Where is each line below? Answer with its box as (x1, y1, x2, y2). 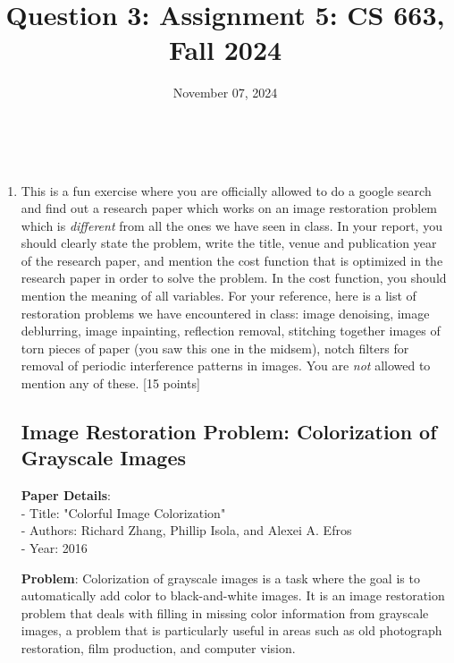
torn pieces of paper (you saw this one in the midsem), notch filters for (21, 338, 409, 357)
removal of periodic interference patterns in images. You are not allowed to (21, 356, 431, 375)
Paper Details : (21, 486, 111, 505)
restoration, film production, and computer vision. (21, 638, 296, 657)
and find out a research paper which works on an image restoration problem (21, 199, 438, 217)
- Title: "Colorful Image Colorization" (21, 503, 226, 522)
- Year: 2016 (21, 539, 88, 557)
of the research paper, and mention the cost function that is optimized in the (21, 251, 443, 269)
